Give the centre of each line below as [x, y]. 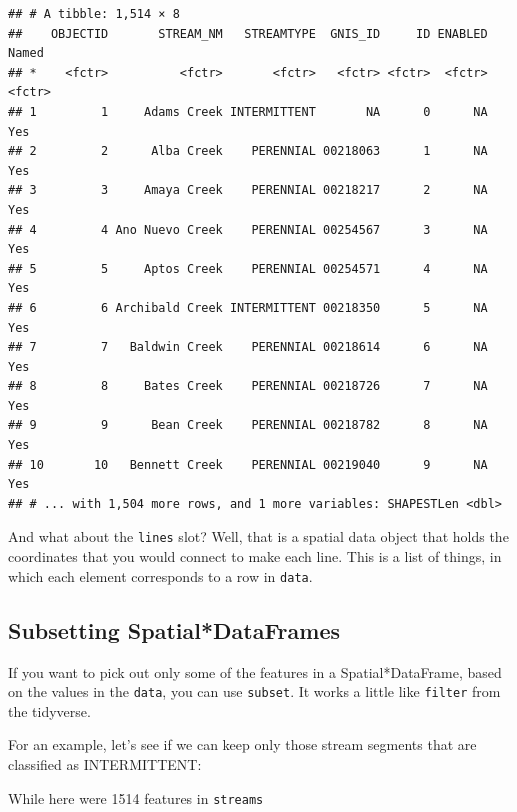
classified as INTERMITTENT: [105, 763]
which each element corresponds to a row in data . [160, 575]
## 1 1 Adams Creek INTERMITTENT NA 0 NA [248, 111]
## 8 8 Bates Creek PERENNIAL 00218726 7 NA [248, 386]
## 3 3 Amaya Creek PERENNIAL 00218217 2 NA [248, 190]
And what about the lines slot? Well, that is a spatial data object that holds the [258, 536]
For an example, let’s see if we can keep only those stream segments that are [242, 744]
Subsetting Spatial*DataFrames [174, 629]
